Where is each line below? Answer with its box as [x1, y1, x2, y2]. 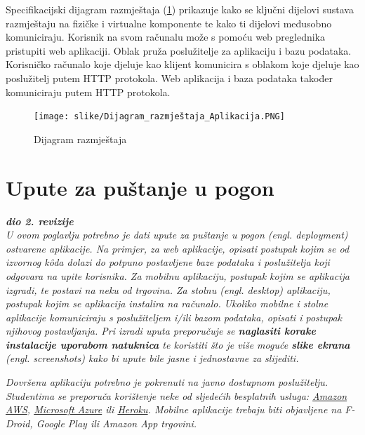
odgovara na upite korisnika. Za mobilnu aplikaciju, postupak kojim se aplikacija [6, 268, 350, 283]
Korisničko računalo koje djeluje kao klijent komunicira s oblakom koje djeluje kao [6, 57, 359, 72]
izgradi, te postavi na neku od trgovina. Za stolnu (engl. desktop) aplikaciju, [6, 282, 331, 297]
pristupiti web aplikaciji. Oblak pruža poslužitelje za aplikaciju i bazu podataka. [6, 43, 352, 58]
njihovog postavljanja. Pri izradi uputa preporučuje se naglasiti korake [6, 323, 316, 338]
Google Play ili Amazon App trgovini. [36, 415, 197, 430]
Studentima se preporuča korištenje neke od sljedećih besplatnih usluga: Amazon [6, 388, 347, 403]
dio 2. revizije [6, 213, 74, 228]
